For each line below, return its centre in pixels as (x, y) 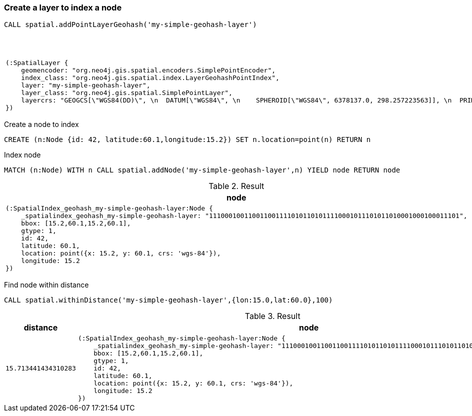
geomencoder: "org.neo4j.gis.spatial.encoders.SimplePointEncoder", (148, 70)
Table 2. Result (236, 186)
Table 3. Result (272, 316)
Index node (22, 155)
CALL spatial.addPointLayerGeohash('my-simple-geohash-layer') (130, 25)
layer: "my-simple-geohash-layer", (86, 85)
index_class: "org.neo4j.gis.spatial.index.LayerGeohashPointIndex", (150, 78)
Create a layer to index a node (63, 7)
